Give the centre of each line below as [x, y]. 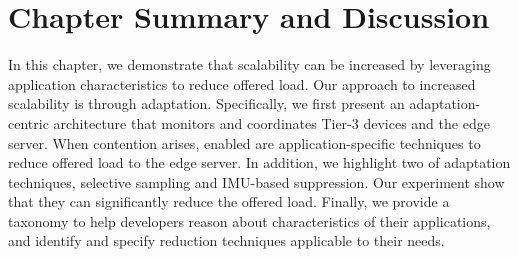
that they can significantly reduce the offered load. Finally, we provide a [229, 201]
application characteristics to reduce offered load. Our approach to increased [242, 83]
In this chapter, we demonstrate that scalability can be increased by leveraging [249, 64]
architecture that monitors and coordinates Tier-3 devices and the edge [271, 122]
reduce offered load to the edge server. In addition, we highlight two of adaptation [259, 162]
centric [28, 122]
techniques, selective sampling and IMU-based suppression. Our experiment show [256, 181]
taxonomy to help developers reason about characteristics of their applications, [249, 220]
